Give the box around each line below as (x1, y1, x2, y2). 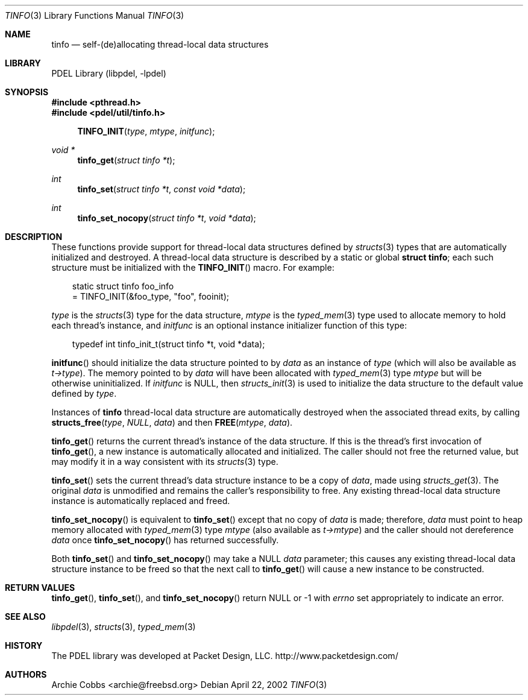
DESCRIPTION (5, 232, 63, 242)
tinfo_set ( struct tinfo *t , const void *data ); (77, 184, 246, 194)
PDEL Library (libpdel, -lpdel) (51, 68, 166, 78)
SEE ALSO (5, 611, 46, 622)
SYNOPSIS (5, 87, 49, 97)
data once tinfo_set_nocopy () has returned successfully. (51, 535, 279, 545)
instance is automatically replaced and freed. (51, 496, 230, 506)
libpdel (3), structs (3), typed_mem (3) (51, 622, 196, 632)
